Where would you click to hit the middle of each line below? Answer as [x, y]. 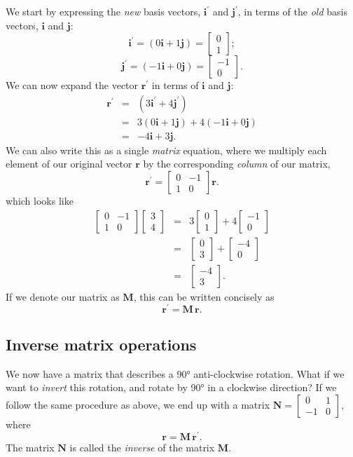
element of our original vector [69, 164]
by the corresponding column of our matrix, [237, 164]
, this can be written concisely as [204, 296]
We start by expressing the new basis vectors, [103, 11]
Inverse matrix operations [101, 344]
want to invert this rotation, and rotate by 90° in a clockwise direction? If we [171, 387]
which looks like [40, 201]
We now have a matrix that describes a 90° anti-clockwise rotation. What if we [175, 373]
